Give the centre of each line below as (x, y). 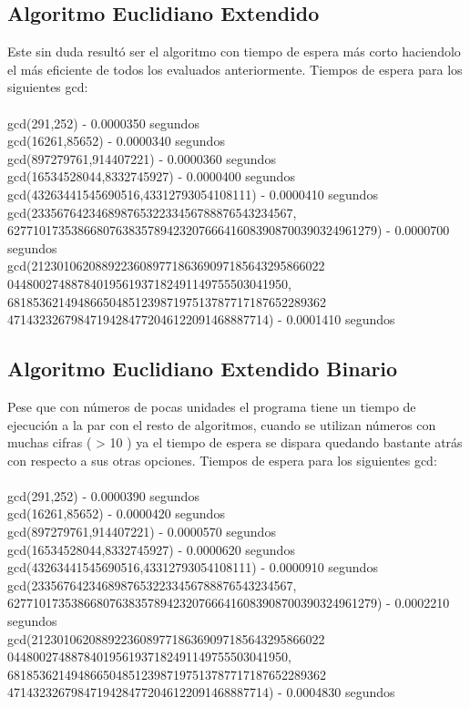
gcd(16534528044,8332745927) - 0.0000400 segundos (151, 176)
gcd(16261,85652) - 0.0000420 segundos (116, 513)
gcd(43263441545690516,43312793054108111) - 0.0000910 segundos (193, 567)
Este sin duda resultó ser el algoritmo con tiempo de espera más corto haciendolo (234, 51)
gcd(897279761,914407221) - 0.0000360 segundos (142, 158)
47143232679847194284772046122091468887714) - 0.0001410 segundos (201, 319)
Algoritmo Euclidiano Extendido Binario (203, 369)
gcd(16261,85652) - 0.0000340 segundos (116, 141)
